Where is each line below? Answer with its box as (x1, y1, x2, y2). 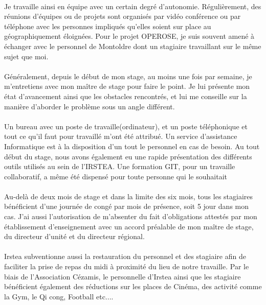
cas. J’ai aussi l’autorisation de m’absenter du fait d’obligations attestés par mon (4, 211, 257, 222)
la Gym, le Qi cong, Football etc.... (4, 291, 114, 301)
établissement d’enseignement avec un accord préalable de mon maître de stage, (4, 221, 254, 231)
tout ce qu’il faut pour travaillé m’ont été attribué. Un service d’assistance (4, 131, 237, 142)
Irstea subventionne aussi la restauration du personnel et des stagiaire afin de (4, 251, 246, 262)
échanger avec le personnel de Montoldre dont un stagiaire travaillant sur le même (4, 40, 261, 51)
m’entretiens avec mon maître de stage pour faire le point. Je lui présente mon (4, 81, 250, 91)
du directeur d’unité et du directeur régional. (4, 231, 145, 242)
